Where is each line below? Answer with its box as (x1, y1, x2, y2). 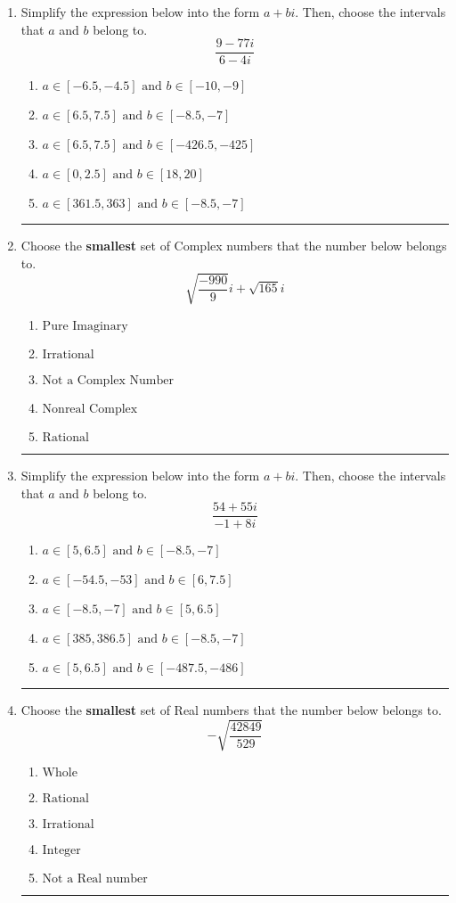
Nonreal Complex (42, 402, 138, 415)
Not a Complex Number (42, 374, 174, 387)
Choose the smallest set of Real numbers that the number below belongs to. (20, 701, 442, 719)
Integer (42, 844, 81, 858)
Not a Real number (42, 873, 148, 886)
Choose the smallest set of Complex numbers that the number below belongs (20, 236, 447, 255)
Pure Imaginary (42, 319, 128, 332)
